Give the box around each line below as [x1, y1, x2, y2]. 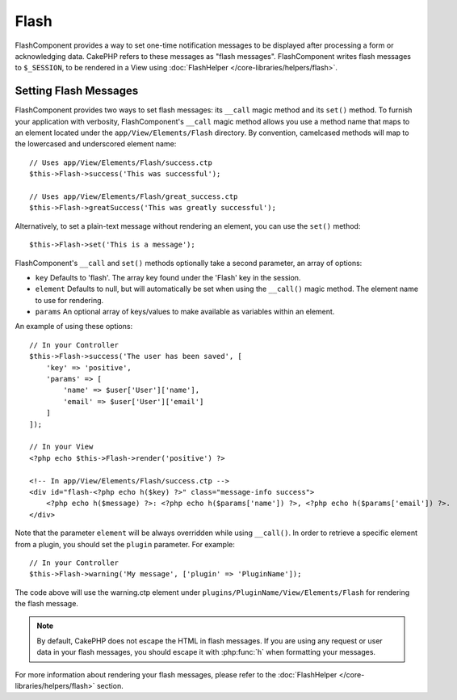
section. [96, 681, 124, 691]
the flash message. [15, 599, 78, 609]
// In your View [29, 442, 94, 452]
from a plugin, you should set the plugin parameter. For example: [15, 539, 236, 549]
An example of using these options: [15, 322, 133, 331]
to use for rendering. [35, 295, 104, 305]
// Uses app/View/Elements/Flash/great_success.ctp [29, 192, 238, 201]
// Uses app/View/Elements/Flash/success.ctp [29, 158, 213, 167]
